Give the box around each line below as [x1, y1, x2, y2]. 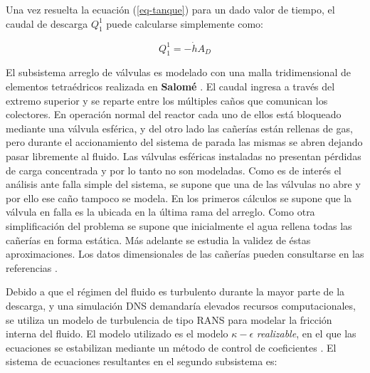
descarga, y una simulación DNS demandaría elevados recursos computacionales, [6, 298, 356, 312]
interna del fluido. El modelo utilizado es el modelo [6, 326, 228, 341]
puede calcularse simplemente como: [106, 16, 263, 31]
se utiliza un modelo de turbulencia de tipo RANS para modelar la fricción [6, 312, 332, 327]
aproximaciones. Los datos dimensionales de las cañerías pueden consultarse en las [6, 246, 364, 261]
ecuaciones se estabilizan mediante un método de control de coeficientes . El [6, 340, 337, 354]
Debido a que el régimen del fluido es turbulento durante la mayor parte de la [6, 284, 345, 299]
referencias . [6, 260, 58, 275]
